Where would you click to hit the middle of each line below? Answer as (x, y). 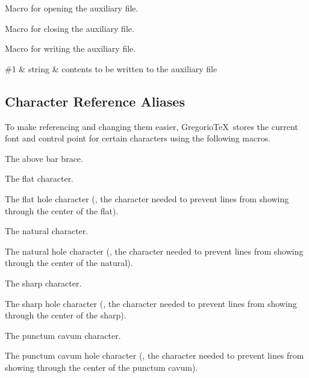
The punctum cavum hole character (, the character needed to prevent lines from (154, 355)
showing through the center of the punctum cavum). (101, 367)
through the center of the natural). (69, 263)
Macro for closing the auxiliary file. (70, 28)
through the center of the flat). (62, 210)
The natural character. (47, 231)
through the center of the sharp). (66, 315)
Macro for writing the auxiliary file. (70, 48)
